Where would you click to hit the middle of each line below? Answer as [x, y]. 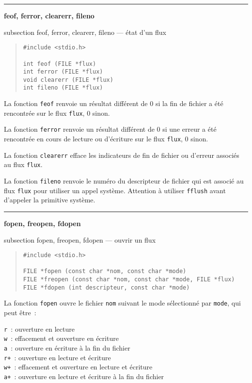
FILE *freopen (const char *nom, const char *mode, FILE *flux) [129, 280]
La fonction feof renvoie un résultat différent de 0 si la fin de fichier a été [114, 103]
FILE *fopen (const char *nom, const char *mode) [105, 271]
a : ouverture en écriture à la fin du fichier [67, 348]
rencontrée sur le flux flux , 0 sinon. [57, 113]
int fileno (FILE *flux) [63, 88]
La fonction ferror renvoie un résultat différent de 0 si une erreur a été [110, 129]
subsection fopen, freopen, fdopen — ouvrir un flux [80, 239]
